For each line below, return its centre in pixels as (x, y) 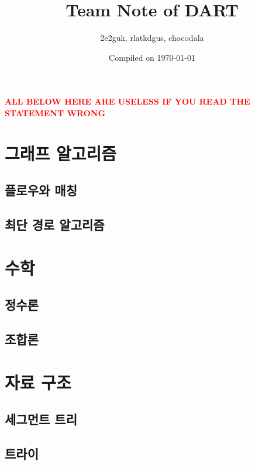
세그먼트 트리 (41, 419)
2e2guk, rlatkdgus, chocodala (152, 38)
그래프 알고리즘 (61, 153)
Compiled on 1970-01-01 (152, 57)
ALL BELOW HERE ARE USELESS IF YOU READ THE (127, 101)
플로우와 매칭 (41, 190)
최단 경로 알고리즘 (55, 225)
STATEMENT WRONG (55, 112)
